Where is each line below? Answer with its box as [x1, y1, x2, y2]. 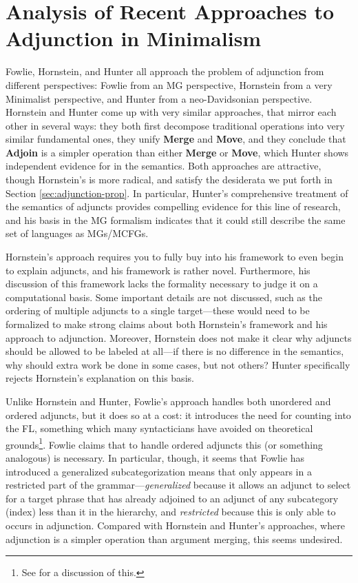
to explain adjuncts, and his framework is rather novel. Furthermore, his [6, 263, 310, 277]
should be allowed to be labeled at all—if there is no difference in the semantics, [6, 344, 344, 358]
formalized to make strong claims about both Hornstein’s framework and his [6, 317, 328, 331]
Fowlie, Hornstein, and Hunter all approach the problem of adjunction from [6, 64, 324, 79]
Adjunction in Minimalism [6, 24, 262, 52]
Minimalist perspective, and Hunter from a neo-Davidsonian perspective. [6, 91, 313, 105]
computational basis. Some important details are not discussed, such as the [6, 289, 322, 304]
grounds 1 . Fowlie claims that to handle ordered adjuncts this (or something [6, 435, 323, 451]
